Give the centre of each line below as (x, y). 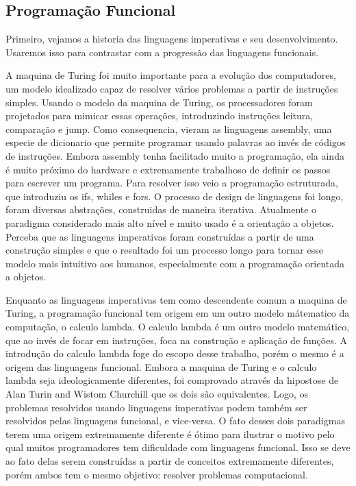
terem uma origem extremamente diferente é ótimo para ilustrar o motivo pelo (170, 434)
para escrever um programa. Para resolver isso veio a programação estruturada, (172, 183)
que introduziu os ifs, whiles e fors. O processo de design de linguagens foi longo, (175, 196)
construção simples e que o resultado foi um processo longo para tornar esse (164, 250)
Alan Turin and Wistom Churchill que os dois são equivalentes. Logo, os (157, 394)
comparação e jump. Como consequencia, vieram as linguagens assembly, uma (169, 129)
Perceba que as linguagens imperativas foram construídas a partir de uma (160, 236)
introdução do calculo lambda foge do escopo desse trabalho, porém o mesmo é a (175, 353)
